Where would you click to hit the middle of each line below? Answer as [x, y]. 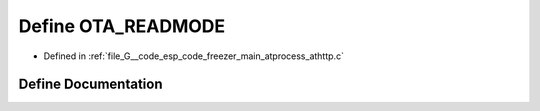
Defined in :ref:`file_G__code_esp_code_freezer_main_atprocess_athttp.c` [194, 56]
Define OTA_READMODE [122, 26]
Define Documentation [90, 84]
